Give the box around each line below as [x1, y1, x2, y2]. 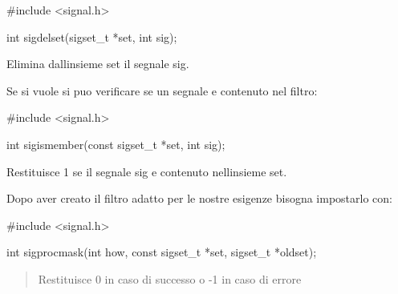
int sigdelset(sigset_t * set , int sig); [6, 28, 177, 45]
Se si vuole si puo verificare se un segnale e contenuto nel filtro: [6, 82, 318, 99]
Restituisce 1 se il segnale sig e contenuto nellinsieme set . [6, 163, 287, 179]
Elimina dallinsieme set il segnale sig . [6, 55, 189, 72]
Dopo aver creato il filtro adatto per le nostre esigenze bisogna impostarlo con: [6, 190, 392, 207]
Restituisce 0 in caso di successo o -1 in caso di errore [38, 270, 302, 287]
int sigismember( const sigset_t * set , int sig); [6, 135, 225, 152]
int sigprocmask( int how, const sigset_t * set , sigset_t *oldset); [6, 244, 317, 260]
